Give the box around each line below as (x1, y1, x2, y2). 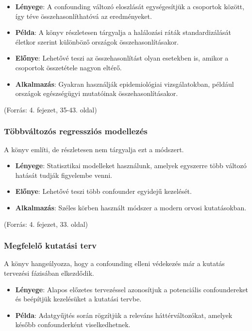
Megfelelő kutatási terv (4, 239, 97, 252)
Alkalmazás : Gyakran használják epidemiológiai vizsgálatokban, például (15, 79, 234, 89)
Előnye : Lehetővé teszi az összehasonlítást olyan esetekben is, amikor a (15, 53, 229, 63)
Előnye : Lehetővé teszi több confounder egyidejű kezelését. (15, 186, 192, 196)
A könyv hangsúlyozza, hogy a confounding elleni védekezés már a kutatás (4, 258, 225, 268)
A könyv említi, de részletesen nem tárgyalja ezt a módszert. (4, 144, 184, 154)
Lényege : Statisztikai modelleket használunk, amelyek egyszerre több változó (15, 160, 247, 171)
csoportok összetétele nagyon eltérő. (15, 62, 122, 72)
